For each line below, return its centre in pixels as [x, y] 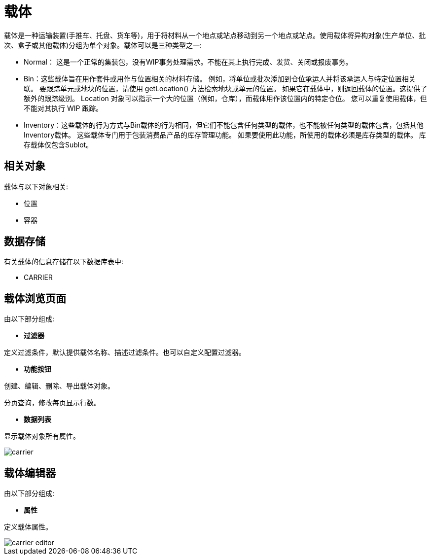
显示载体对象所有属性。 [42, 436]
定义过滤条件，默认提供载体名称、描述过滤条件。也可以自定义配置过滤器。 [125, 352]
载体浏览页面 [35, 298]
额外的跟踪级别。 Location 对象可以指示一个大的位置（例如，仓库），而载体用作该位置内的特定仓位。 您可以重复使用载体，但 [225, 98]
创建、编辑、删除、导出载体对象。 [59, 386]
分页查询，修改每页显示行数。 [52, 403]
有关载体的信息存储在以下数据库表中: [64, 262]
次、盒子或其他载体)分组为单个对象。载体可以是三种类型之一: [103, 45]
